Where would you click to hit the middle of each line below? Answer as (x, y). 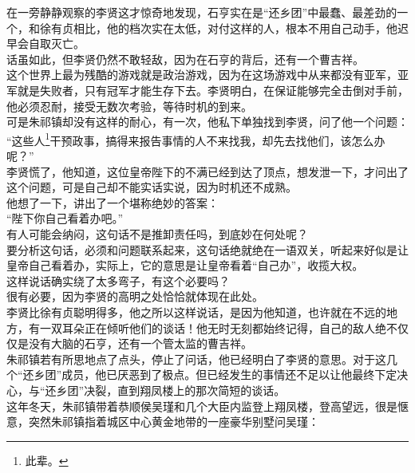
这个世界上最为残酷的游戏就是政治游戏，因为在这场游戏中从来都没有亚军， (202, 75)
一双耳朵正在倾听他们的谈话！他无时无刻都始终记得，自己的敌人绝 (213, 327)
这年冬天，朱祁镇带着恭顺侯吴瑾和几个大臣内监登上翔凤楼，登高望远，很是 (202, 406)
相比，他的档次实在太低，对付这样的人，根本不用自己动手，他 (235, 28)
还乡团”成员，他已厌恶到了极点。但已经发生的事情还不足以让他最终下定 (210, 374)
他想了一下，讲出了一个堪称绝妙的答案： (113, 202)
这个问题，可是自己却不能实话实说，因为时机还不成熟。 (152, 187)
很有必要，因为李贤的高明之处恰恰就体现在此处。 (135, 296)
